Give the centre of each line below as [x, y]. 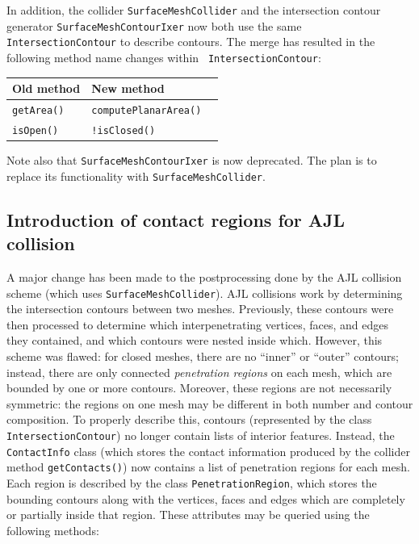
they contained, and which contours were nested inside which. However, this [195, 340]
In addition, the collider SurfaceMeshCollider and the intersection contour [194, 10]
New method [128, 88]
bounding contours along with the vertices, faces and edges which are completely [206, 498]
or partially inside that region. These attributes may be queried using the [188, 515]
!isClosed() [124, 130]
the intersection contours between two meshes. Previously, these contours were [200, 309]
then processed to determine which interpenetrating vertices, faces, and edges [198, 324]
